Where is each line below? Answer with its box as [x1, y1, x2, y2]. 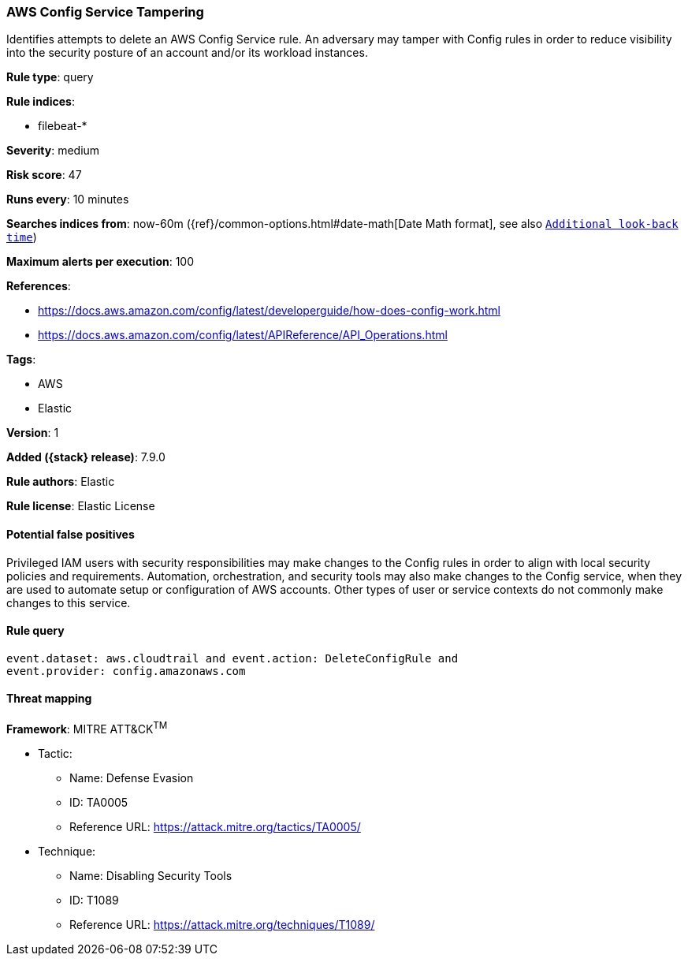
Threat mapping [6, 692, 92, 706]
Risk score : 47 [6, 168, 82, 182]
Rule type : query [6, 70, 94, 84]
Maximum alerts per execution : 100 [6, 255, 195, 269]
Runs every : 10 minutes [6, 192, 129, 207]
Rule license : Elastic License [6, 499, 155, 513]
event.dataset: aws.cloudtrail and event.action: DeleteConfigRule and [6, 651, 459, 665]
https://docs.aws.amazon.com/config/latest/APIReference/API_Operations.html [38, 328, 448, 342]
